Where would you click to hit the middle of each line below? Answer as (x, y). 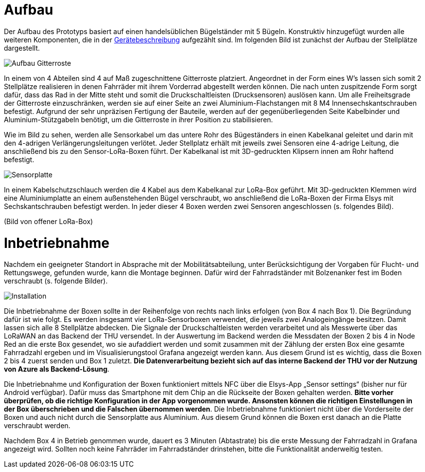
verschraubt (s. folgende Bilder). (56, 281)
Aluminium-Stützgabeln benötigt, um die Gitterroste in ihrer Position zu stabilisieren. (139, 119)
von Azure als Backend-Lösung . (57, 369)
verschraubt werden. (37, 426)
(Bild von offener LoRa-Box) (48, 221)
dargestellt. (22, 48)
